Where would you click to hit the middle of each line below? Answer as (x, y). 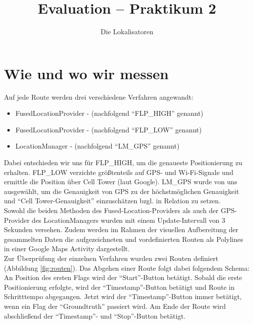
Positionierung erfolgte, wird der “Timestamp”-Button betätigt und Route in (119, 287)
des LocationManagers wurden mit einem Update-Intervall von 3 (129, 220)
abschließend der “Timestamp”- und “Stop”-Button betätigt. (95, 315)
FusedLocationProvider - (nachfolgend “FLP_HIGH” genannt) (109, 113)
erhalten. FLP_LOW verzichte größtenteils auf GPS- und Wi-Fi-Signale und (119, 172)
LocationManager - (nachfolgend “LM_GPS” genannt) (97, 146)
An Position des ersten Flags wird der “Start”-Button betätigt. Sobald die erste (123, 277)
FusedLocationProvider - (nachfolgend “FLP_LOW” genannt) (108, 129)
